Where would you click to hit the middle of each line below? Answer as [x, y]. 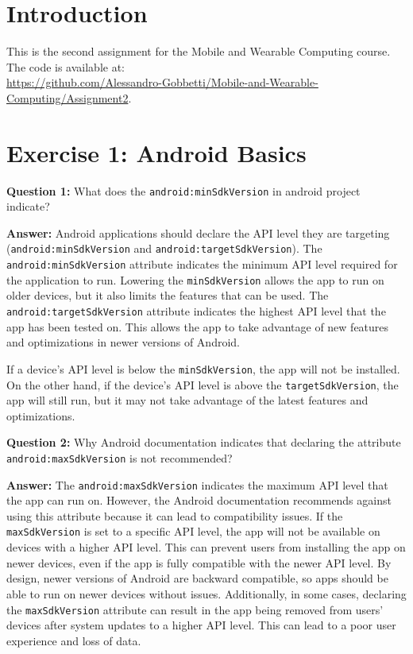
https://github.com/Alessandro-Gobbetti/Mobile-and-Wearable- [162, 82]
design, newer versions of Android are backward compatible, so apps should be [197, 578]
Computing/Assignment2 [68, 97]
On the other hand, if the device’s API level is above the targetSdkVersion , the [203, 384]
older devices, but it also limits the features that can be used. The [168, 295]
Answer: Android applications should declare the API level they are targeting [198, 232]
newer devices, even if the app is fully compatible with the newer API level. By [199, 562]
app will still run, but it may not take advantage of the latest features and [187, 400]
